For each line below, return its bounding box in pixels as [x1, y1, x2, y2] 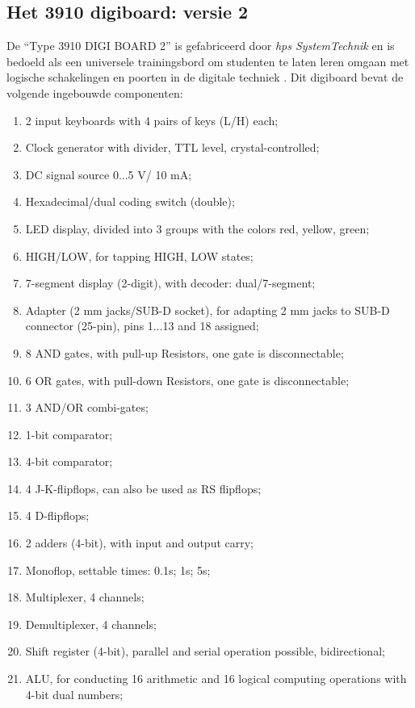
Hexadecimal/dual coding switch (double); [25, 193, 235, 210]
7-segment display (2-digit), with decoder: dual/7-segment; [25, 274, 316, 291]
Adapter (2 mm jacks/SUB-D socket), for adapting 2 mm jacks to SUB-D [25, 301, 390, 318]
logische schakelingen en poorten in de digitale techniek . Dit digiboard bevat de [6, 69, 404, 86]
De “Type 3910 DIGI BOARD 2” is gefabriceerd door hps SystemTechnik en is [6, 37, 395, 54]
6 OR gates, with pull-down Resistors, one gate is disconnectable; [25, 371, 350, 388]
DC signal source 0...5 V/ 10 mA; [25, 165, 192, 182]
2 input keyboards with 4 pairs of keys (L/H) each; [25, 111, 279, 128]
